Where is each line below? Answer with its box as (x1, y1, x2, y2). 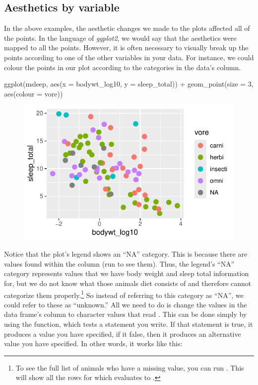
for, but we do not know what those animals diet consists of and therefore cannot (4, 278, 252, 288)
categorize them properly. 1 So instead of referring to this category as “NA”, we (4, 288, 244, 300)
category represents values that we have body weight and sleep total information (4, 268, 249, 279)
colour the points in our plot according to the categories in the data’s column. (4, 62, 241, 72)
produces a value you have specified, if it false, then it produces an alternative (4, 328, 241, 339)
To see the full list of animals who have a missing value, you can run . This (15, 362, 244, 373)
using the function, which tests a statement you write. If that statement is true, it (4, 319, 253, 329)
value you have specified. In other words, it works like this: (4, 338, 183, 349)
